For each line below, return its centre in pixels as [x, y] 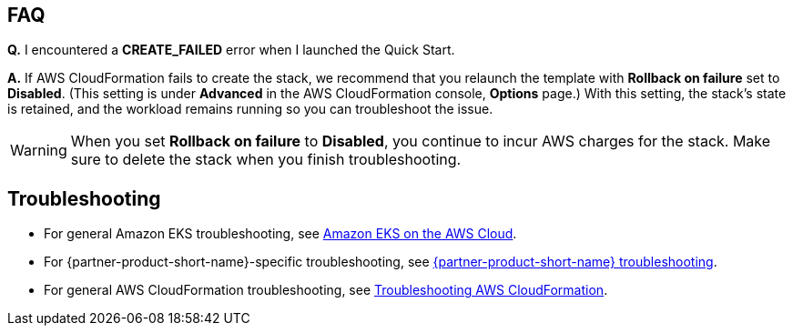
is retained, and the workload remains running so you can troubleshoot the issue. [250, 109]
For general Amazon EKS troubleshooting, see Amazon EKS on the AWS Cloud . [280, 234]
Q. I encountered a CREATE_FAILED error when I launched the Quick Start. [231, 50]
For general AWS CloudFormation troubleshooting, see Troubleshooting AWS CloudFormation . [326, 290]
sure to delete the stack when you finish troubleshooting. [266, 160]
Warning [39, 151]
